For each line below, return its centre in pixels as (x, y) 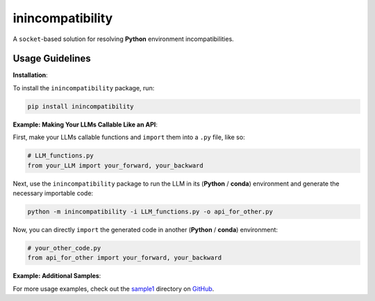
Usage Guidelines (52, 59)
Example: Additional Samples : (57, 276)
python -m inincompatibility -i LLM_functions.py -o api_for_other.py (150, 211)
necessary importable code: (53, 193)
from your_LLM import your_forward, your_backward (116, 165)
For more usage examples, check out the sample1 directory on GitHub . (114, 288)
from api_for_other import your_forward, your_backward (125, 258)
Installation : (30, 75)
